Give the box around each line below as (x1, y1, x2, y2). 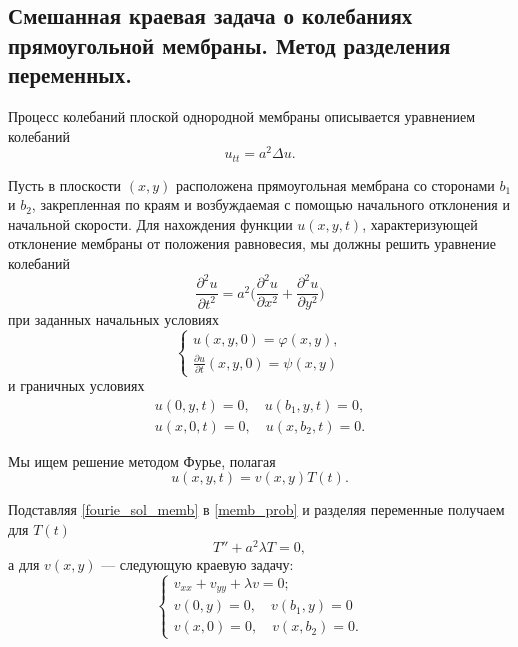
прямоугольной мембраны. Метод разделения (8, 29, 451, 60)
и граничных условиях (8, 375, 145, 396)
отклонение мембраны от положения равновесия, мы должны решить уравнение (8, 233, 497, 254)
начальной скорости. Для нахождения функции (8, 213, 293, 234)
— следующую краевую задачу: (101, 553, 294, 574)
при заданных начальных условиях (8, 309, 219, 330)
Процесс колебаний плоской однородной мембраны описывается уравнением (8, 105, 476, 126)
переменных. (8, 59, 132, 90)
